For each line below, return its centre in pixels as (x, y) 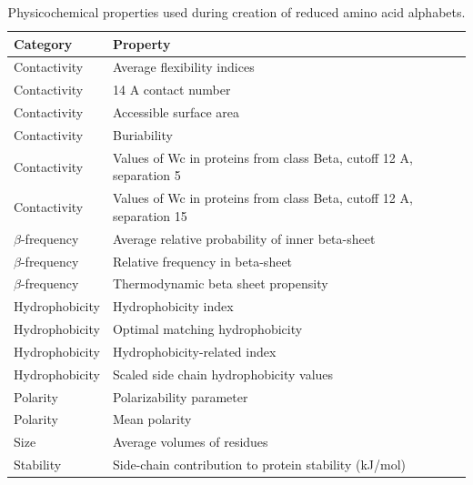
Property (141, 43)
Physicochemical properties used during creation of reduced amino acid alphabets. (236, 12)
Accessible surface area (176, 112)
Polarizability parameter (180, 396)
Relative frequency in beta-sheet (202, 261)
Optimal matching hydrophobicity (207, 329)
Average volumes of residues (190, 442)
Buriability (142, 134)
